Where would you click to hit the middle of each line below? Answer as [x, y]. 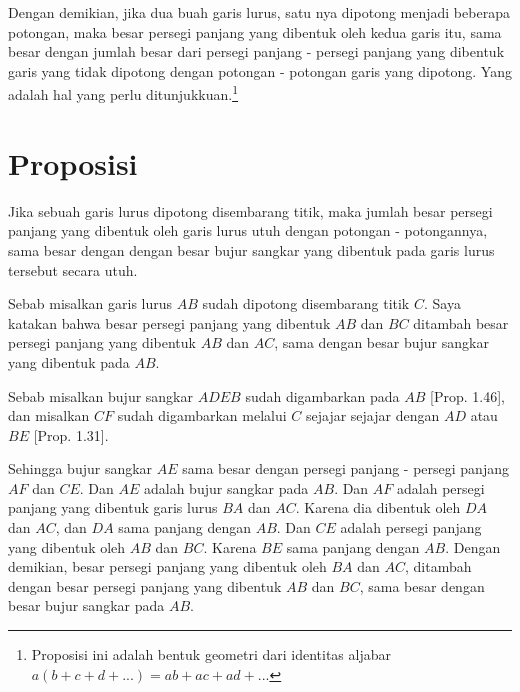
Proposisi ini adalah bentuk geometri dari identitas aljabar [211, 654]
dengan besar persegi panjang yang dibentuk [145, 585]
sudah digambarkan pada [322, 395]
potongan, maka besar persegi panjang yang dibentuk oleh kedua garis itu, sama [255, 31]
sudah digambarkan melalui [202, 415]
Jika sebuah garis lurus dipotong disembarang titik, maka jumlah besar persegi [250, 210]
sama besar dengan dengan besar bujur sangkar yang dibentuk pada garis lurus [251, 249]
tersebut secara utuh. [73, 269]
